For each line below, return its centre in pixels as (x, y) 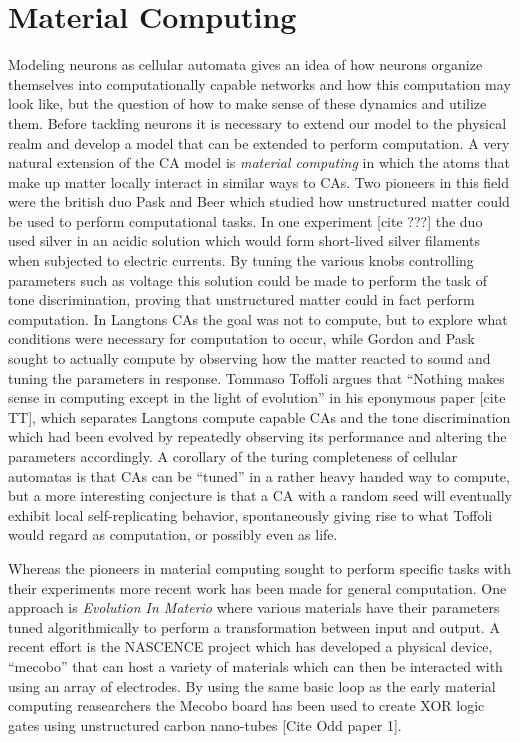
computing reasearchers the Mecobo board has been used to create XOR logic (246, 705)
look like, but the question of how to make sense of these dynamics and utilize (247, 103)
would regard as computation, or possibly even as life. (173, 534)
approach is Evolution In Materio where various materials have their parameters (254, 607)
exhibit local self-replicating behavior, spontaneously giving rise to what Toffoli (250, 514)
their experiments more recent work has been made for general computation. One (257, 587)
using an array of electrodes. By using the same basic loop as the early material (252, 685)
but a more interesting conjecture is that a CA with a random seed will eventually (260, 495)
